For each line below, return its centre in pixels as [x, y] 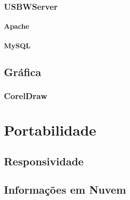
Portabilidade [50, 130]
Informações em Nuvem [65, 190]
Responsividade [44, 161]
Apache [17, 26]
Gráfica [23, 71]
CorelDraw [26, 95]
